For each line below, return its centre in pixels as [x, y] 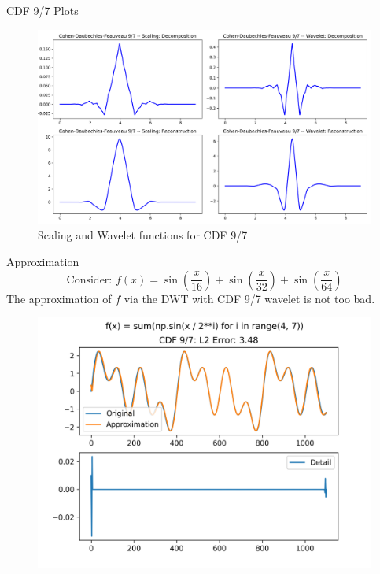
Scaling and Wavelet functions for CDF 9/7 [143, 235]
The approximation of [59, 298]
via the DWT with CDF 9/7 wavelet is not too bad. [249, 298]
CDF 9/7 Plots [42, 10]
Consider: [89, 280]
